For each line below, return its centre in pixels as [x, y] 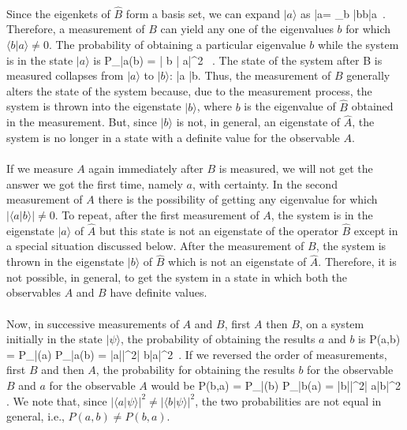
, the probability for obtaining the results [195, 370]
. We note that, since [57, 400]
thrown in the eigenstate [65, 262]
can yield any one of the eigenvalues [247, 29]
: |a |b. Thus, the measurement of [250, 75]
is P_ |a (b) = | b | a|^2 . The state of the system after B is [238, 60]
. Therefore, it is [357, 262]
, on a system [332, 323]
